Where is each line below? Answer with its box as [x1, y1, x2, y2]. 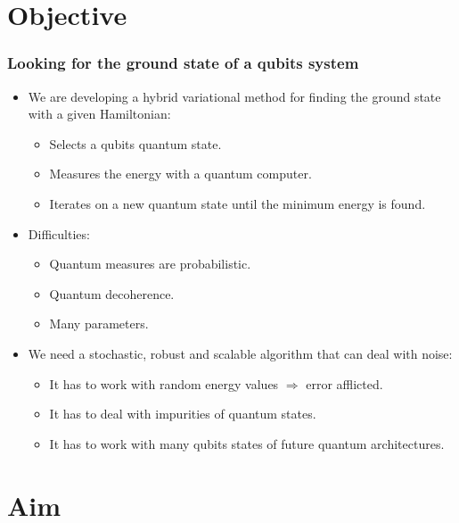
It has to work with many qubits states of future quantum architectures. [49, 434, 445, 452]
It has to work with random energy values [49, 374, 279, 393]
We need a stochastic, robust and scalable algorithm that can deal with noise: [28, 344, 453, 362]
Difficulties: [28, 224, 90, 243]
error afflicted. [306, 374, 383, 393]
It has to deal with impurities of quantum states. [49, 404, 316, 423]
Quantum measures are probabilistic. [49, 254, 251, 273]
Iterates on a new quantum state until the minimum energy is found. [49, 194, 426, 212]
